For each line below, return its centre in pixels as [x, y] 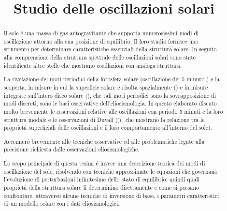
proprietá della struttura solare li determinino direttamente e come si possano [101, 187]
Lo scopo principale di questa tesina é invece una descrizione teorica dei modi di [104, 163]
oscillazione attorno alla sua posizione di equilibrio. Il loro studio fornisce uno [101, 41]
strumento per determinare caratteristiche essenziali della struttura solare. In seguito [110, 49]
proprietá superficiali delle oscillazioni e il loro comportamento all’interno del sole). [108, 128]
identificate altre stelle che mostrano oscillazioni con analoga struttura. [93, 65]
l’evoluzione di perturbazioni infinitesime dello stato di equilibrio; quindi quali [102, 179]
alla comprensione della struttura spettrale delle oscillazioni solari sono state [100, 57]
